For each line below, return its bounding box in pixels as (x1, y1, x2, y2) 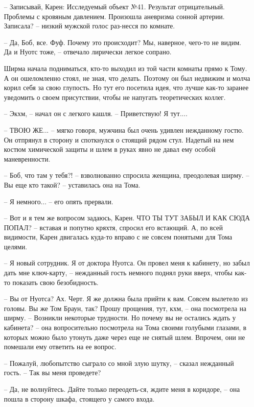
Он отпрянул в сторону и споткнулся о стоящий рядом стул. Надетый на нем (4, 134, 234, 144)
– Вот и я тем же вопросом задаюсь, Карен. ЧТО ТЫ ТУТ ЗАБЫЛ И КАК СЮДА (4, 213, 250, 223)
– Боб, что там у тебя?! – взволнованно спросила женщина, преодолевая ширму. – (4, 170, 250, 180)
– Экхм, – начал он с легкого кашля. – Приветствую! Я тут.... (4, 108, 188, 119)
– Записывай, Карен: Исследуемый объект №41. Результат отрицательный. (4, 1, 225, 11)
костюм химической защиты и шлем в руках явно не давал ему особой (4, 144, 216, 154)
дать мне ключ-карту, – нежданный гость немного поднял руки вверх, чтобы (4, 267, 233, 278)
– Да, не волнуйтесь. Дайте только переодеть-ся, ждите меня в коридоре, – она (4, 384, 240, 394)
